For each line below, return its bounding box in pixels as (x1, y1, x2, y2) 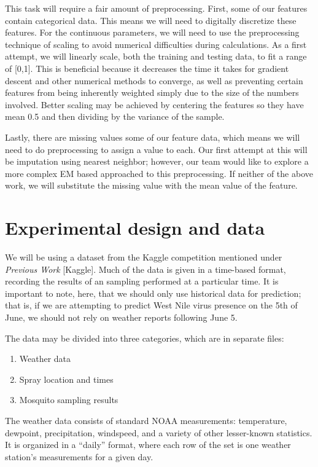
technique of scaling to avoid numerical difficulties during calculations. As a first (5, 37, 307, 50)
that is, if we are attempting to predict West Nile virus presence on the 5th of (5, 299, 298, 312)
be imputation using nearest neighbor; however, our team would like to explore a (5, 155, 309, 168)
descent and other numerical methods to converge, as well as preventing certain (5, 74, 303, 87)
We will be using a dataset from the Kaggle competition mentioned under (5, 251, 282, 264)
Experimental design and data (5, 215, 265, 240)
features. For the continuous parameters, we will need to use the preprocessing (5, 26, 300, 39)
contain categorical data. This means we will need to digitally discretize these (5, 14, 297, 26)
